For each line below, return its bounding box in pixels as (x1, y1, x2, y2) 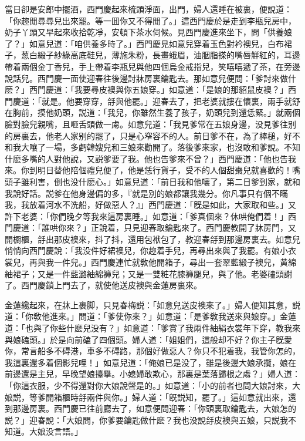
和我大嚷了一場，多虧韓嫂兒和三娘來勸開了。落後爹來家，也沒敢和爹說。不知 (5, 141, 300, 153)
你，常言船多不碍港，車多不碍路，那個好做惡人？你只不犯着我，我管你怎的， (5, 345, 300, 357)
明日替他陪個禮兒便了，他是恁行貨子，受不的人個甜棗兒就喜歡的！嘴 (37, 164, 300, 176)
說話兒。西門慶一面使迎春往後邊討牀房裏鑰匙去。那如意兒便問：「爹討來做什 (5, 72, 296, 84)
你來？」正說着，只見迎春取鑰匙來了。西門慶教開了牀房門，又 (57, 221, 296, 234)
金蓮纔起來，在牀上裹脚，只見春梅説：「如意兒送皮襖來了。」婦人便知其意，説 (5, 298, 300, 311)
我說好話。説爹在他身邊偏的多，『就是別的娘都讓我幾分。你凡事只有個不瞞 (5, 187, 288, 199)
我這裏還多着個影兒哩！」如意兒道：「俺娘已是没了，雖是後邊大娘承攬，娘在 (5, 356, 296, 368)
